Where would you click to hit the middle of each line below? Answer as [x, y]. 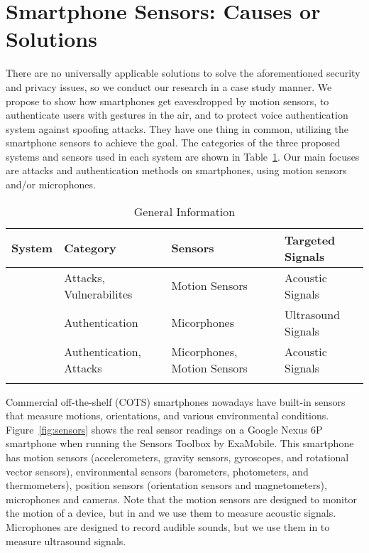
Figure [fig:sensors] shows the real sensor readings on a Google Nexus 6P [164, 429]
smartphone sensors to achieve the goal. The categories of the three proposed [173, 143]
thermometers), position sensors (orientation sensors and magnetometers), [166, 485]
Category [90, 248]
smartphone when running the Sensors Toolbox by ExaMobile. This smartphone [180, 443]
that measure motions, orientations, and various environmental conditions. [167, 415]
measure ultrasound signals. [66, 541]
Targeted [310, 240]
